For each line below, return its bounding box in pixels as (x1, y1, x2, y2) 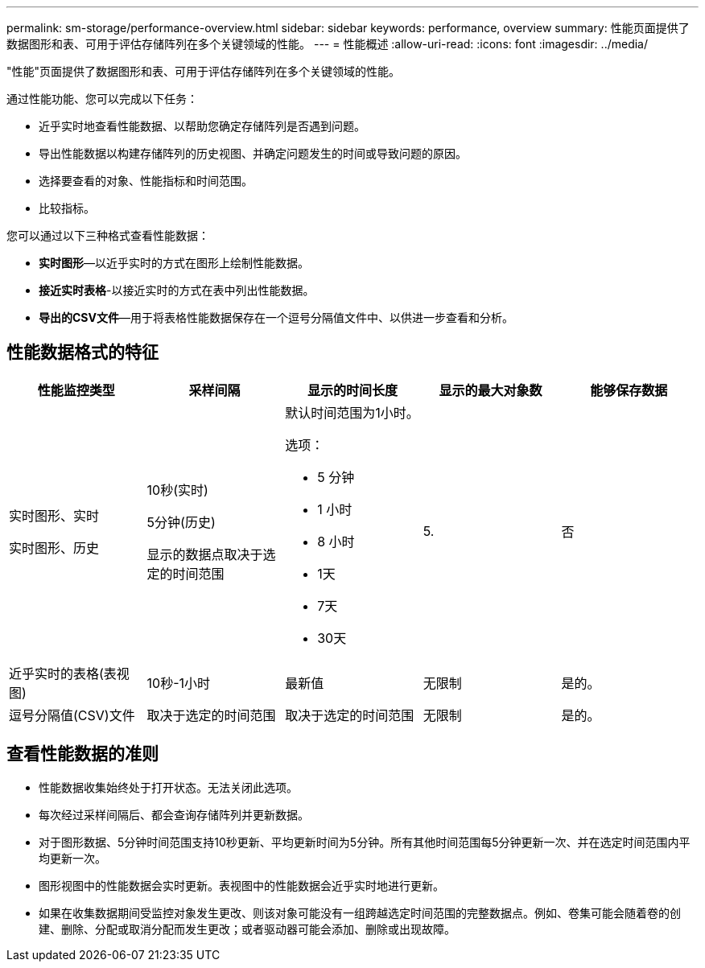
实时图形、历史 (9, 539, 100, 556)
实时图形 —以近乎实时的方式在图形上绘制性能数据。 (39, 256, 309, 270)
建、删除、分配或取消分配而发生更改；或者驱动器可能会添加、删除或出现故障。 (39, 921, 456, 936)
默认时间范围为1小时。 (285, 404, 419, 421)
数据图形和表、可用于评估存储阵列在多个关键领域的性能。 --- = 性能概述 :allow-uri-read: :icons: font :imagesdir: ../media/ (6, 37, 649, 51)
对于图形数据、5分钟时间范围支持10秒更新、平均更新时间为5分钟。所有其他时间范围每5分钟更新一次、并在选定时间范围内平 (39, 834, 691, 849)
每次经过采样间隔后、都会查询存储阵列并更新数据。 (39, 807, 309, 822)
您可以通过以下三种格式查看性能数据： (6, 229, 209, 242)
